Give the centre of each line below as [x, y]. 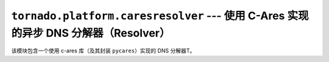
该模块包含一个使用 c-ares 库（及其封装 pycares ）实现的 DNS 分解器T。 [103, 51]
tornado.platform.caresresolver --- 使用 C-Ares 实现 [160, 16]
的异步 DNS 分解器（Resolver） [91, 33]
